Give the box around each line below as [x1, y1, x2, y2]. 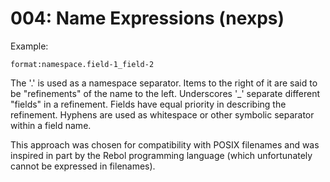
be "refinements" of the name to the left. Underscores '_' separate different [10, 87, 320, 99]
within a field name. [10, 119, 92, 131]
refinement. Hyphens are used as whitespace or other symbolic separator [10, 108, 315, 121]
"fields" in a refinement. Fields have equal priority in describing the [10, 98, 287, 110]
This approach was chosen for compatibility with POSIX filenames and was [10, 138, 320, 151]
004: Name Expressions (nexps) [10, 7, 285, 30]
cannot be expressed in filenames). [10, 160, 156, 172]
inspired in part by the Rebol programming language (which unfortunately [10, 149, 313, 161]
